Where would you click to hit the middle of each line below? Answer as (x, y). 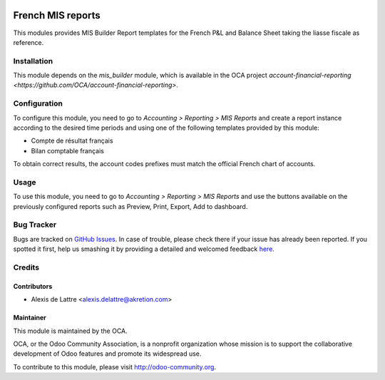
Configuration (38, 103)
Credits (26, 267)
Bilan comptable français (68, 150)
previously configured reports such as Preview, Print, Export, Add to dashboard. (130, 206)
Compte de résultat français (72, 141)
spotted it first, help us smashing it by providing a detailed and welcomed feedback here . (144, 249)
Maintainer (30, 318)
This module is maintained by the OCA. (70, 331)
